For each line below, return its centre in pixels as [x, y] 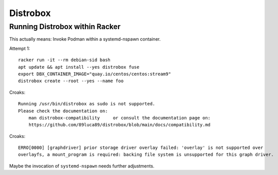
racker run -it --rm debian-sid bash [64, 60]
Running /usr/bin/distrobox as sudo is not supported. [87, 104]
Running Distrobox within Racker [65, 27]
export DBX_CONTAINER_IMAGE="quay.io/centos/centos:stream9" [94, 74]
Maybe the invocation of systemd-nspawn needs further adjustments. [82, 166]
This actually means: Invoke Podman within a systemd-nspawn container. [85, 39]
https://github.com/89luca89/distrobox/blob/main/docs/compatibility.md [119, 125]
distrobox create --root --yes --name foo [71, 81]
